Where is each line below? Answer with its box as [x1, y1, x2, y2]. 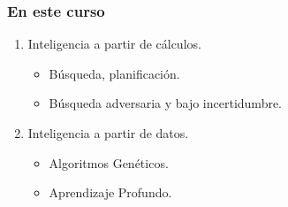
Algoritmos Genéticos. [49, 153, 169, 172]
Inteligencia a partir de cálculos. [27, 34, 201, 53]
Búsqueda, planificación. [49, 64, 180, 82]
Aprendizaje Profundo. [49, 183, 172, 202]
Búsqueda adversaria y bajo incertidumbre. [49, 94, 283, 112]
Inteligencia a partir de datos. [27, 124, 189, 142]
